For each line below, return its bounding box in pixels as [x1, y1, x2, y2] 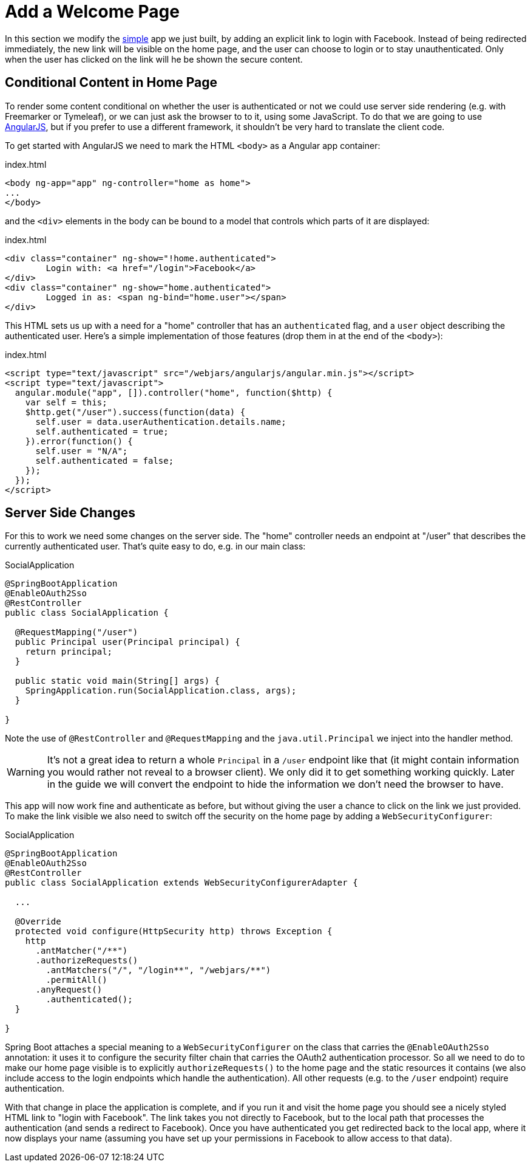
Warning [7, 766, 45, 779]
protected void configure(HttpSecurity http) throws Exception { [15, 926, 333, 937]
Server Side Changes [5, 505, 135, 521]
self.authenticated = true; [35, 426, 169, 436]
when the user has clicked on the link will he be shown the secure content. [5, 53, 303, 64]
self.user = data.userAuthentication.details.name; [35, 416, 286, 427]
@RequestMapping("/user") [15, 627, 138, 638]
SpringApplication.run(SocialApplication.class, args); [25, 686, 297, 696]
